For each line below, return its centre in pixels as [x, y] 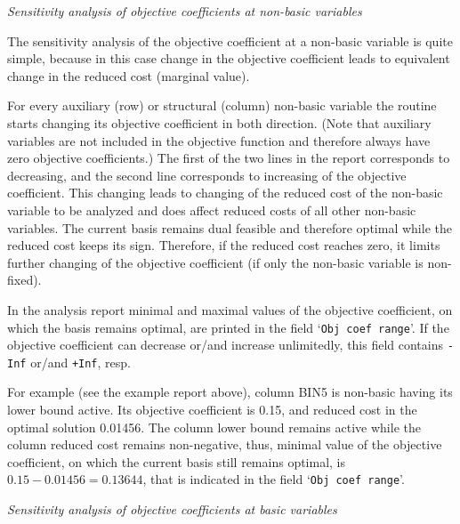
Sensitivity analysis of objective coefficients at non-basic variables [185, 11]
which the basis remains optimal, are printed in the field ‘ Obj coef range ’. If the [228, 327]
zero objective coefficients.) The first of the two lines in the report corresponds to [229, 158]
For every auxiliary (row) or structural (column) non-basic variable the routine [222, 105]
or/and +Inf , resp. [81, 362]
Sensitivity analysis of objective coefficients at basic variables [172, 509]
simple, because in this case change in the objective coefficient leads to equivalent [229, 58]
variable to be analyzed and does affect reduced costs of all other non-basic [212, 210]
